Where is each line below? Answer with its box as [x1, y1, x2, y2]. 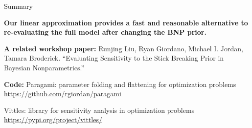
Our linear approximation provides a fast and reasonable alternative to [4, 17, 248, 27]
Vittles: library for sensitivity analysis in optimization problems [4, 105, 195, 115]
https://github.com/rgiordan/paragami [4, 88, 121, 99]
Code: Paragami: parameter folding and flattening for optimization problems [4, 79, 236, 89]
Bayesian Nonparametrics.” [4, 62, 85, 72]
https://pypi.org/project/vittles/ [4, 114, 102, 125]
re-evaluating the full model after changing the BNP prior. [4, 27, 206, 37]
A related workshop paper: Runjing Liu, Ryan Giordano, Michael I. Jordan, [4, 43, 243, 53]
